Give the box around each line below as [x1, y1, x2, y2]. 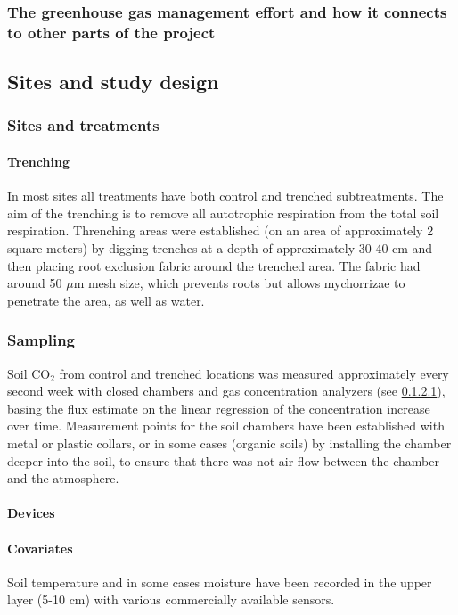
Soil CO [7, 364, 51, 382]
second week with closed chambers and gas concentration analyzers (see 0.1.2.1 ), [7, 381, 446, 400]
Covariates [7, 538, 73, 557]
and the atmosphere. [7, 469, 119, 488]
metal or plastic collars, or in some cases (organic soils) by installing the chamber [7, 433, 452, 452]
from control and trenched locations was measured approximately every [59, 364, 449, 382]
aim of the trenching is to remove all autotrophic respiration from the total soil [7, 203, 439, 222]
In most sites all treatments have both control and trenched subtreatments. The [7, 186, 444, 205]
